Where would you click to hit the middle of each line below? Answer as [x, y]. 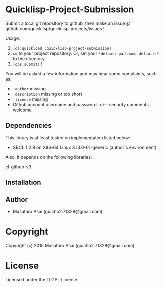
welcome [22, 110]
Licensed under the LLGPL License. [42, 279]
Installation [23, 183]
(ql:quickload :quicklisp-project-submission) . [62, 48]
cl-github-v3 [18, 167]
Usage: [13, 38]
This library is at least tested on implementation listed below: [68, 137]
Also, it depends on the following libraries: [49, 157]
